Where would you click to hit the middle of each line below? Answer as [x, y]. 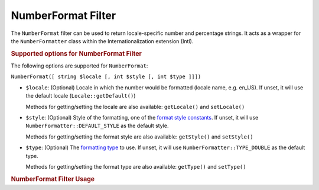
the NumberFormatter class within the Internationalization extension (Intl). [102, 41]
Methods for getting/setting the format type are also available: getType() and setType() [136, 166]
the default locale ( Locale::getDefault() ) [81, 96]
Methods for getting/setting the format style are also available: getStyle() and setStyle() [139, 137]
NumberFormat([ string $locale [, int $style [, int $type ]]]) [106, 77]
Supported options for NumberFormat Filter [76, 53]
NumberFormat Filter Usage [53, 179]
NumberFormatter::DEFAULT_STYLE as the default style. [97, 126]
